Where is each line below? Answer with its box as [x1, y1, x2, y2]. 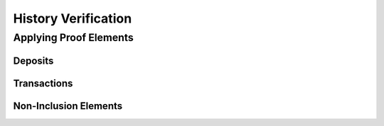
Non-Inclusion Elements [13, 100, 123, 112]
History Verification [13, 11, 132, 26]
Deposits [13, 55, 54, 67]
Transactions [13, 77, 73, 89]
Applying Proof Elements [13, 31, 134, 44]
